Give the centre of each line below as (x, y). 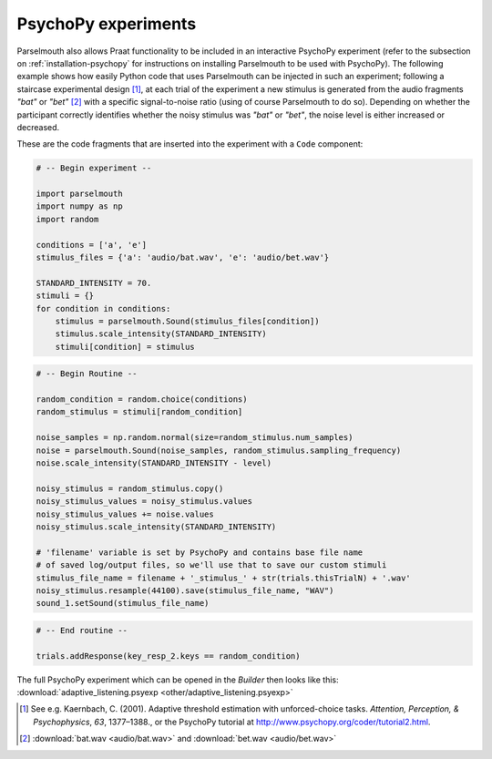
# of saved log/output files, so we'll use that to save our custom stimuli (211, 565)
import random (67, 219)
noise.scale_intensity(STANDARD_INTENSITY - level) (154, 463)
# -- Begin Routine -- (87, 374)
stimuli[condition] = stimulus (125, 347)
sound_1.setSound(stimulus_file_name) (123, 603)
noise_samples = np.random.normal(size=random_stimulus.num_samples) (195, 438)
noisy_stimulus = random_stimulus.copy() (130, 488)
